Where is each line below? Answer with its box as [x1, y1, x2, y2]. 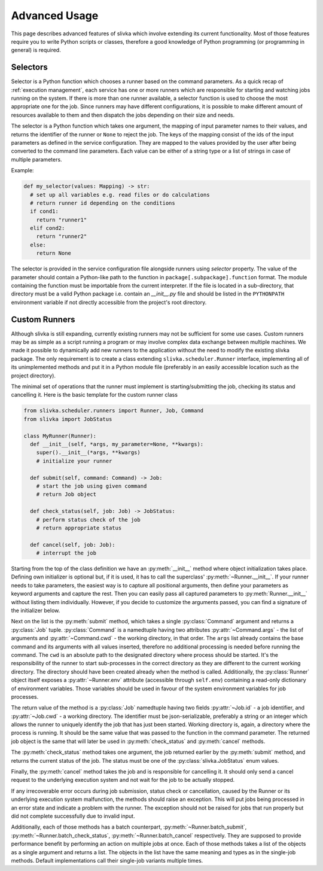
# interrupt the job [36, 550, 97, 556]
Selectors [11, 62, 48, 72]
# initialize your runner [36, 458, 112, 464]
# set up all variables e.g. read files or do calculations [30, 191, 210, 198]
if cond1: [30, 208, 59, 215]
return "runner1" [36, 216, 87, 223]
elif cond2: [30, 225, 65, 232]
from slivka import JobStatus [23, 416, 112, 422]
